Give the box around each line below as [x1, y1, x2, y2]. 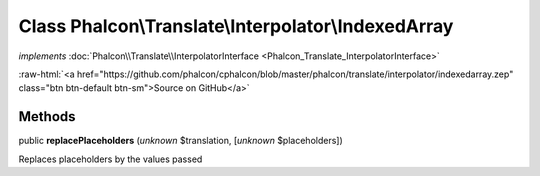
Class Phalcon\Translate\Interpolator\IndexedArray [18, 15, 454, 37]
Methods [18, 108, 76, 125]
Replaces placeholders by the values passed [18, 153, 203, 165]
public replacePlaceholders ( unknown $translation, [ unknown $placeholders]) [18, 135, 344, 147]
